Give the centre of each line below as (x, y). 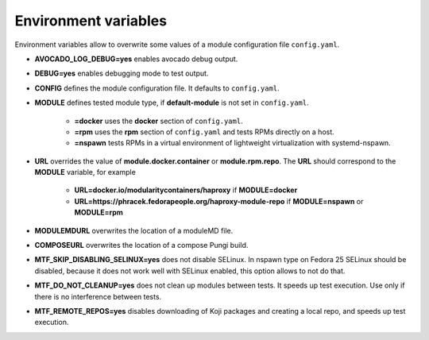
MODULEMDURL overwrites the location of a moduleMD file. (134, 230)
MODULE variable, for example (85, 172)
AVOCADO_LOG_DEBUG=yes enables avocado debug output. (136, 59)
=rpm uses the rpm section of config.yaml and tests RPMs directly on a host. (205, 132)
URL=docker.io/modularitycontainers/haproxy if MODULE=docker (186, 190)
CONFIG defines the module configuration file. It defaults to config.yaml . (157, 88)
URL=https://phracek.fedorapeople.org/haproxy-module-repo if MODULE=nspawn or (219, 201)
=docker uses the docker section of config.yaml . (158, 121)
